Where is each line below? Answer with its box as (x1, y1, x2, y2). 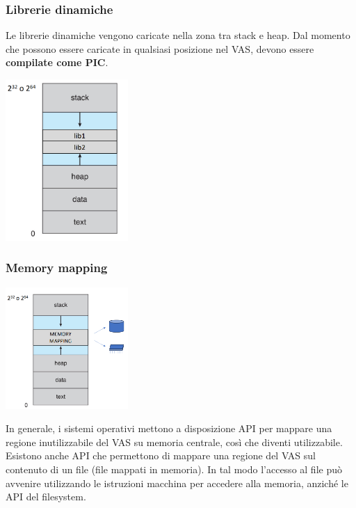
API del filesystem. (6, 489, 86, 504)
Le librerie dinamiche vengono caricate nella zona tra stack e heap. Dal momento (6, 28, 350, 42)
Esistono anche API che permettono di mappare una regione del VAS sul (6, 448, 316, 463)
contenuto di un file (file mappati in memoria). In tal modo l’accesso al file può (6, 461, 342, 476)
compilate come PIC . (6, 55, 108, 70)
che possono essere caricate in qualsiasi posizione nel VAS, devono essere (6, 41, 314, 56)
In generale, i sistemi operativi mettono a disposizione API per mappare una (6, 421, 332, 436)
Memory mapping (6, 259, 108, 276)
